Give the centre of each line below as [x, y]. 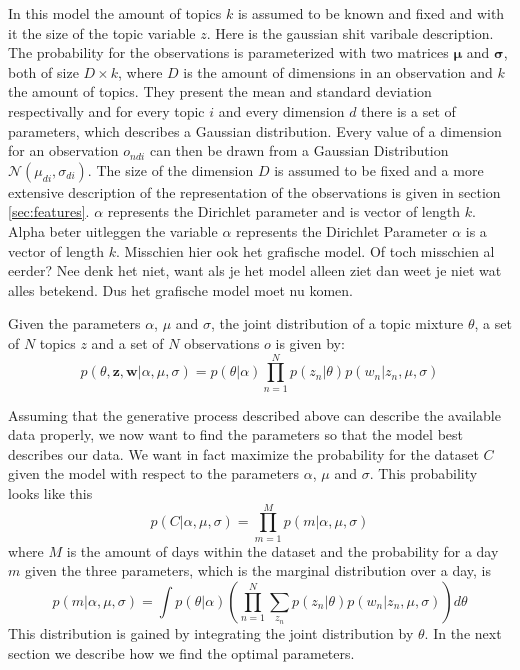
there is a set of [408, 110]
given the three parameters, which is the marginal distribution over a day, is [258, 570]
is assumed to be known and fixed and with [371, 13]
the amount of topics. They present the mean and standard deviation [220, 91]
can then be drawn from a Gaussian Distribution [299, 150]
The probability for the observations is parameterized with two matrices [228, 52]
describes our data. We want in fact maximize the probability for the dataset [243, 453]
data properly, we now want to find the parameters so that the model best [235, 434]
